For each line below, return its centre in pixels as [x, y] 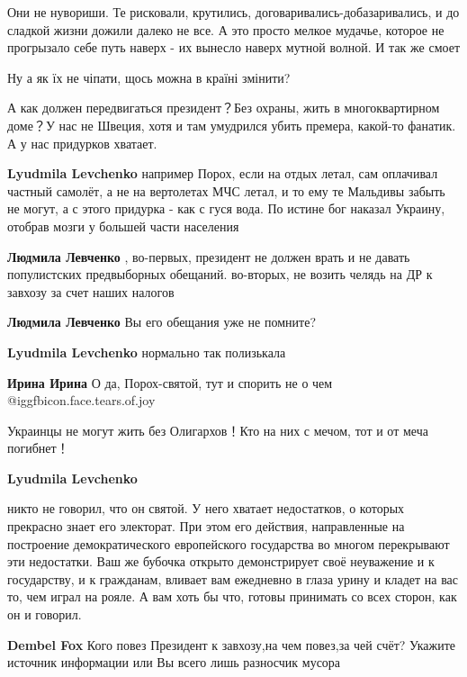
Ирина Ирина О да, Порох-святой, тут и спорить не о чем [170, 382]
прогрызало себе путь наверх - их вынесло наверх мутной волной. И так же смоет [234, 47]
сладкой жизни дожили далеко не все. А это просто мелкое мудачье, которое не [226, 29]
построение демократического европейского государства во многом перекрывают [229, 543]
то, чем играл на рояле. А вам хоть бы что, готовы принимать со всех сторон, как [232, 596]
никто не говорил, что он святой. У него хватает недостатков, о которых [206, 508]
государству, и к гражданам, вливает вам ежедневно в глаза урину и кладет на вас [233, 578]
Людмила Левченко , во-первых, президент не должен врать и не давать [209, 256]
